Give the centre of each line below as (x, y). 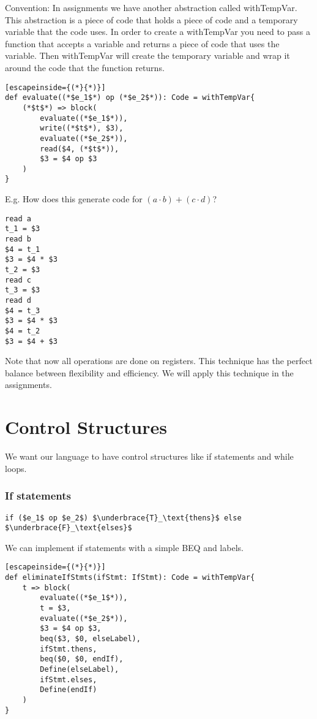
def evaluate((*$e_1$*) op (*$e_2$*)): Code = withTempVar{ (130, 98)
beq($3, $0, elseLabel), (90, 639)
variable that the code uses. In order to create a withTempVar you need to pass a (158, 32)
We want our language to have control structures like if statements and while (149, 456)
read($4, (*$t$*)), (80, 149)
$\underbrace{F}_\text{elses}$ (69, 528)
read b (18, 239)
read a (18, 219)
